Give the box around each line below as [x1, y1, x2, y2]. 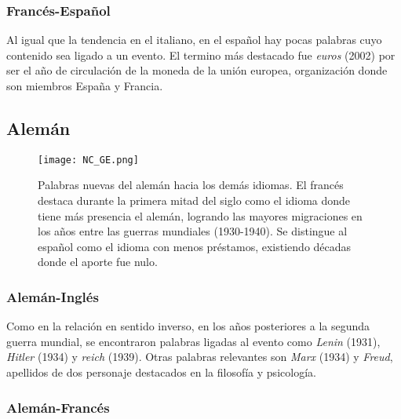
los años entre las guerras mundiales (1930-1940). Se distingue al [38, 223, 348, 239]
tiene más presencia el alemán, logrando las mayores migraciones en [38, 207, 363, 224]
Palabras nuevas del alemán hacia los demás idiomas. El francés [38, 177, 344, 193]
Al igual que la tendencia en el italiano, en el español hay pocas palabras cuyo [6, 31, 382, 48]
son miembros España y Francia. [6, 78, 163, 93]
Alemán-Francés [6, 397, 110, 417]
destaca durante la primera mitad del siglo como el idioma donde [38, 192, 351, 209]
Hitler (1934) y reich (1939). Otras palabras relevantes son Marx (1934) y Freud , [6, 348, 393, 365]
